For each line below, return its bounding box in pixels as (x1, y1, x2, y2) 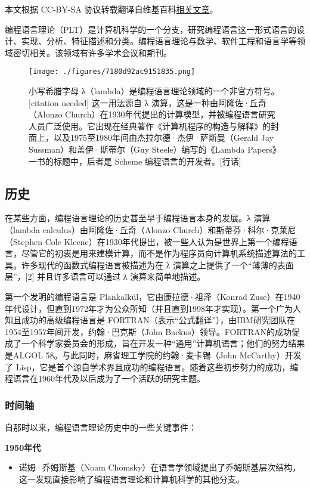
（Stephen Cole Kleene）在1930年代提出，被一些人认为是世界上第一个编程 (5, 235, 289, 247)
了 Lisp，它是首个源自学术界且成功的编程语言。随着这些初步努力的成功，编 (5, 360, 299, 373)
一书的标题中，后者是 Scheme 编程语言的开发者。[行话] (29, 154, 241, 167)
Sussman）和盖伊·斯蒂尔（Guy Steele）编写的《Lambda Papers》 (29, 143, 281, 155)
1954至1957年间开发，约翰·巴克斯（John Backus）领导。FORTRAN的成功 (5, 325, 292, 338)
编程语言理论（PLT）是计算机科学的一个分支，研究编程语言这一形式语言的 (5, 23, 297, 35)
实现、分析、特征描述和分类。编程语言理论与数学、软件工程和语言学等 (21, 35, 297, 47)
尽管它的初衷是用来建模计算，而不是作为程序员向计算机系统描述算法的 (21, 247, 297, 259)
